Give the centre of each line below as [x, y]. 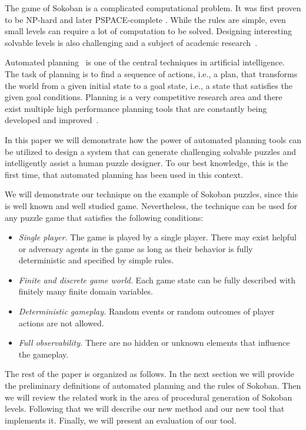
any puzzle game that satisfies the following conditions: [104, 217]
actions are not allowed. [61, 322]
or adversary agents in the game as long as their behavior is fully [136, 248]
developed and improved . [52, 120]
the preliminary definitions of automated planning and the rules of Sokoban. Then [153, 386]
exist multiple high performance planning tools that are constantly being [136, 108]
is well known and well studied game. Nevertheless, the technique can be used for [151, 205]
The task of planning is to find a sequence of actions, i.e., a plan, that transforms [151, 73]
